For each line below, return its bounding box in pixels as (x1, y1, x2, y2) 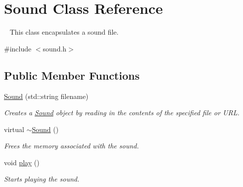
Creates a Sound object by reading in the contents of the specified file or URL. (4, 107, 240, 118)
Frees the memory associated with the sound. (4, 140, 139, 151)
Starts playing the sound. (4, 174, 80, 184)
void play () (4, 157, 40, 167)
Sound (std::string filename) (4, 91, 89, 101)
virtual (4, 124, 24, 134)
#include (4, 43, 32, 53)
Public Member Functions (4, 67, 140, 83)
